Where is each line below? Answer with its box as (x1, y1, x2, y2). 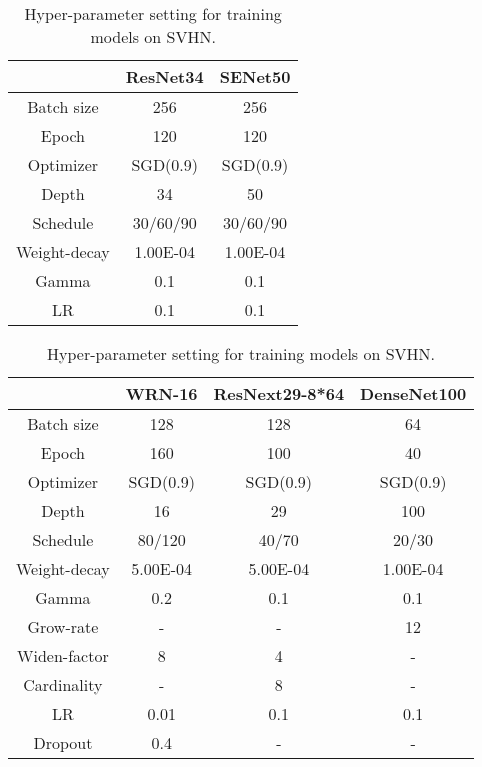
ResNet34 (125, 65, 204, 88)
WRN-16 (125, 382, 198, 405)
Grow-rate (27, 615, 99, 638)
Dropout (33, 731, 93, 754)
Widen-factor (17, 644, 109, 667)
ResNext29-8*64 (213, 382, 345, 405)
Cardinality (23, 673, 103, 696)
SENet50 (219, 65, 291, 88)
